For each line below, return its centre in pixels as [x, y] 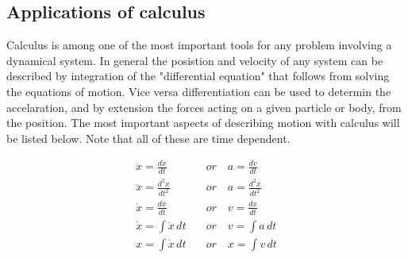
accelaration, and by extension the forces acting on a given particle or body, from [204, 107]
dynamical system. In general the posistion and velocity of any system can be [195, 60]
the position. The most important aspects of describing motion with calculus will [203, 123]
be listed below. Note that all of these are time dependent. [148, 138]
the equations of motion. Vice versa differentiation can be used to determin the [199, 91]
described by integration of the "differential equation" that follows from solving [198, 76]
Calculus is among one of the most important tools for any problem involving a [199, 45]
